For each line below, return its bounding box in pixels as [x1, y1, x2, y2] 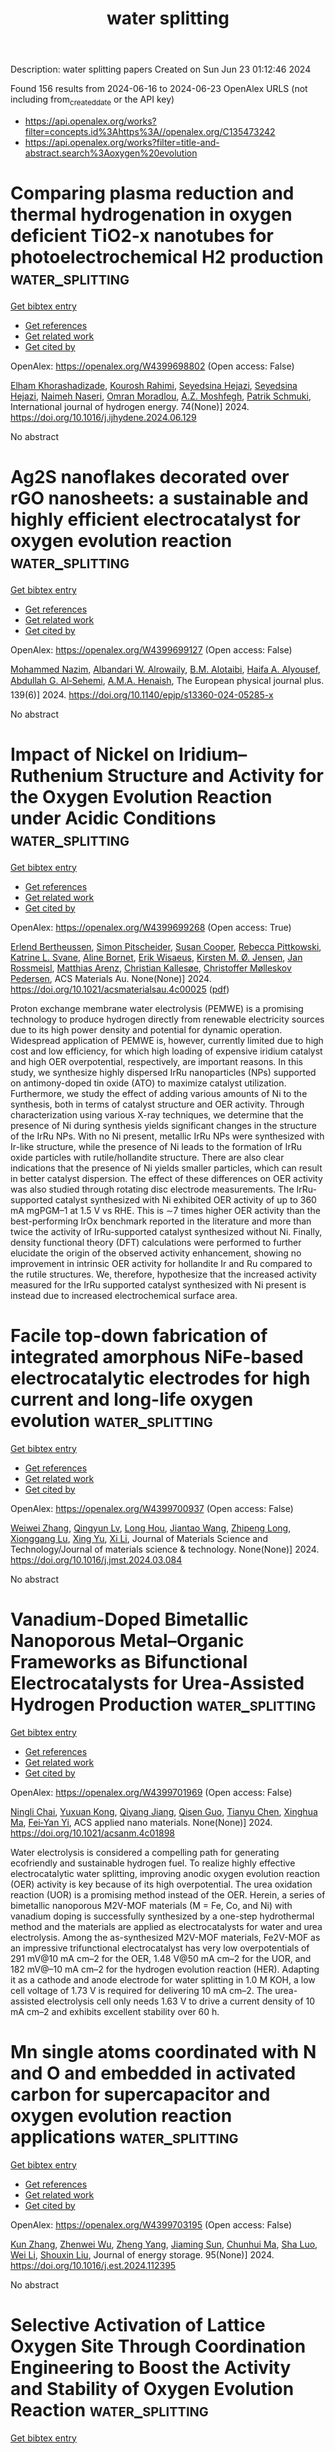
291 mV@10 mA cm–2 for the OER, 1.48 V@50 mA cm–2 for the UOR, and [10, 1952, 312, 1964]
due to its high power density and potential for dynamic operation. [10, 1023, 283, 1036]
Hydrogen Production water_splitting [10, 1693, 317, 1716]
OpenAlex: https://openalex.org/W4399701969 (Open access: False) [10, 1786, 293, 1798]
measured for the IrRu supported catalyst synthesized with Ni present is [10, 1278, 307, 1291]
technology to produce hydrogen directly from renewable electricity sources [10, 1013, 325, 1025]
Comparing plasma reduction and [10, 182, 295, 205]
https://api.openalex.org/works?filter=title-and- [24, 136, 220, 148]
